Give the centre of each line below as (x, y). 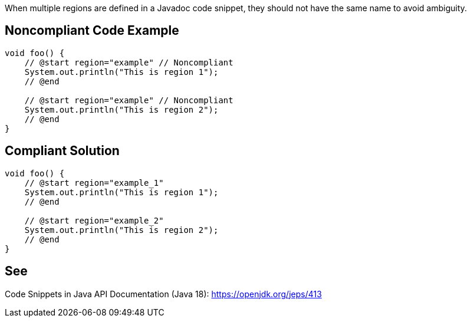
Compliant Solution (62, 151)
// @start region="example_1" (94, 183)
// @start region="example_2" (94, 220)
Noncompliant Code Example (92, 31)
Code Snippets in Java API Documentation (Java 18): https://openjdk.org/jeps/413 (163, 294)
